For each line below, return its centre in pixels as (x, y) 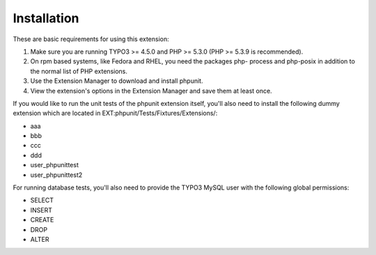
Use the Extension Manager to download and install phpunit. (117, 81)
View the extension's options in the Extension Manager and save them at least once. (151, 91)
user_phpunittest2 (56, 175)
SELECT (42, 200)
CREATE (42, 220)
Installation (46, 18)
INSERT (41, 210)
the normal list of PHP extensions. (79, 71)
